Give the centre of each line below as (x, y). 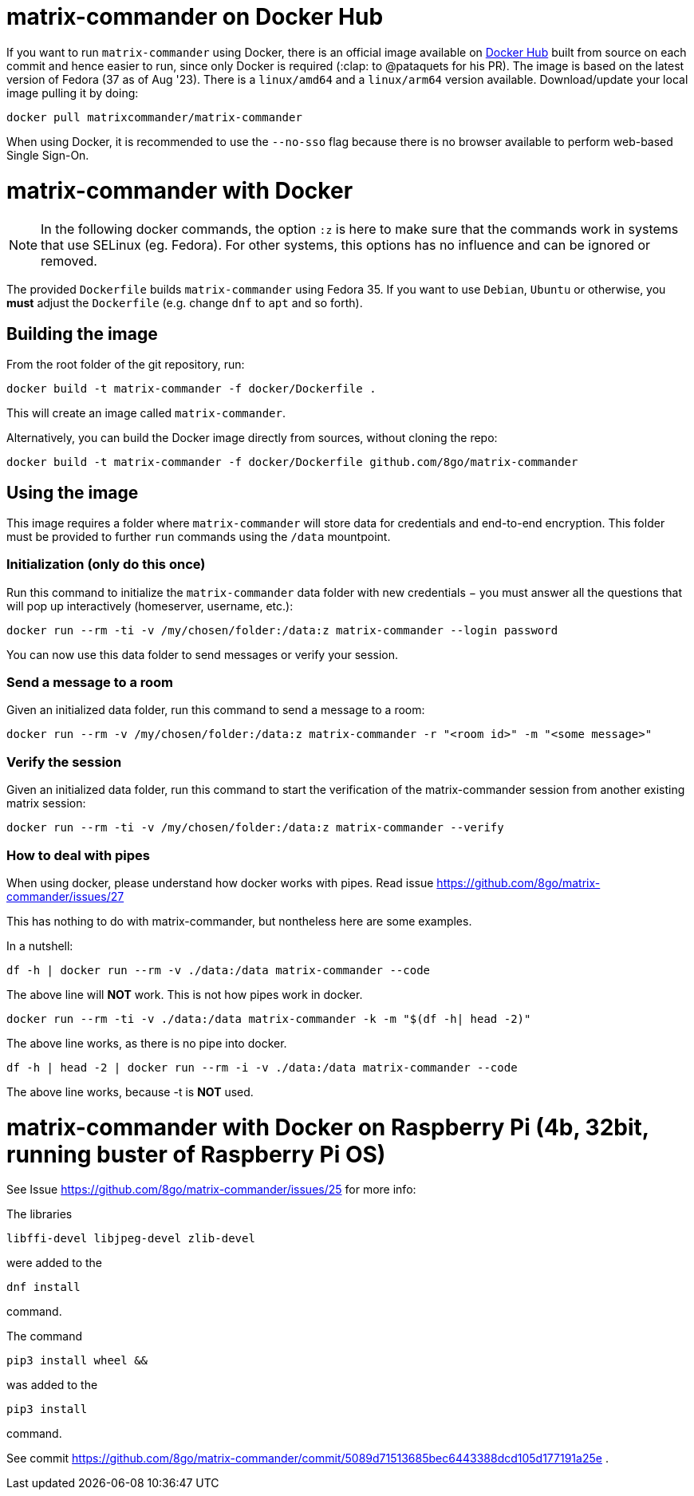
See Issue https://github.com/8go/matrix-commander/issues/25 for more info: (211, 1190)
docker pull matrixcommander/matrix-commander (154, 117)
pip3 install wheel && (77, 1361)
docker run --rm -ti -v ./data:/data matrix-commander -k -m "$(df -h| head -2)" (269, 1018)
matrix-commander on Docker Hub (195, 17)
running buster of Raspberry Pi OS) (196, 1154)
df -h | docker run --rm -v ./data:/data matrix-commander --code (219, 970)
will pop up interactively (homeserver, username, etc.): (150, 606)
